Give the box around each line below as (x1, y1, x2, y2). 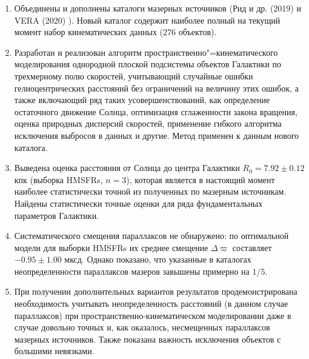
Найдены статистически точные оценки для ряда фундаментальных (14, 196, 263, 209)
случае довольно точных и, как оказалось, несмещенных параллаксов (14, 321, 270, 334)
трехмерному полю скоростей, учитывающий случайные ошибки (14, 69, 253, 82)
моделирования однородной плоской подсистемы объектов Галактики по (14, 58, 282, 70)
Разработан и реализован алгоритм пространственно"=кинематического (14, 45, 278, 58)
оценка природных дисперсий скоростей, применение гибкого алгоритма (14, 117, 282, 130)
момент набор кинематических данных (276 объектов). (14, 25, 217, 38)
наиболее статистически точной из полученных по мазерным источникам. (14, 185, 287, 198)
